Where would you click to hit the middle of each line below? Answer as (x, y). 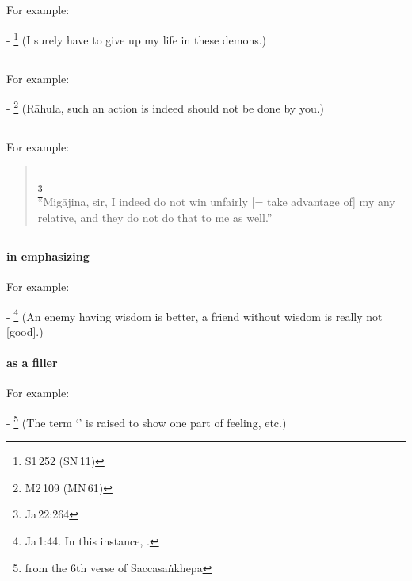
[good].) (25, 331)
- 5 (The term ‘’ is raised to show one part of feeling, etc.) (147, 421)
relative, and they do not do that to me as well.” (155, 217)
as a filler (32, 363)
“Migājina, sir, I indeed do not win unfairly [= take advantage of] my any (216, 202)
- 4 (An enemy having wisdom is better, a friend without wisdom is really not (195, 315)
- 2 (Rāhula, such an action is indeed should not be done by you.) (166, 107)
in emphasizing (48, 256)
